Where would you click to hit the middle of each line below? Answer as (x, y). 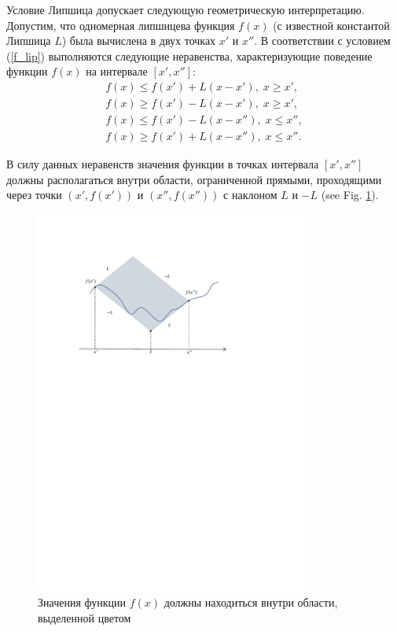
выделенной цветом (85, 617)
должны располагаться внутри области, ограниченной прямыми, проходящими (194, 179)
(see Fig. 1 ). (350, 195)
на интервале (117, 71)
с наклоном (250, 195)
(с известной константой (331, 25)
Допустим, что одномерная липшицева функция (121, 25)
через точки (34, 195)
